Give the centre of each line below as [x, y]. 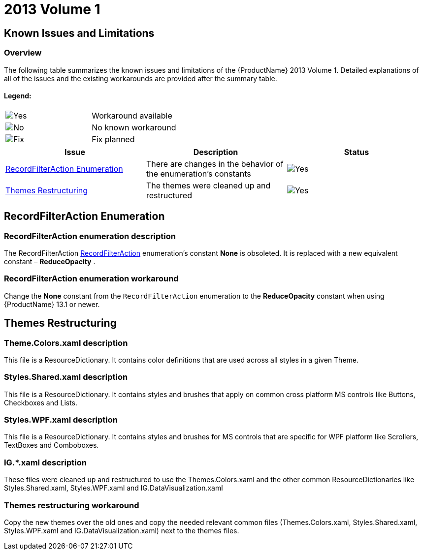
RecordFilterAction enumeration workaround [91, 279]
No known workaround [134, 127]
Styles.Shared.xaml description [66, 377]
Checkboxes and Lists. [41, 402]
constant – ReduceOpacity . [50, 261]
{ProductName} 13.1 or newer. [52, 304]
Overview [23, 53]
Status [357, 152]
